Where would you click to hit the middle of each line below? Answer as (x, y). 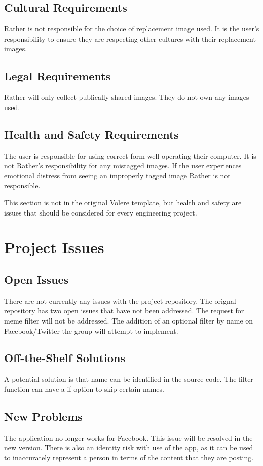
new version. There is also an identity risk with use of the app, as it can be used (129, 447)
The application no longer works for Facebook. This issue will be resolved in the (128, 437)
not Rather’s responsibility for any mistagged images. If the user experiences (123, 166)
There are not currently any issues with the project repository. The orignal (120, 300)
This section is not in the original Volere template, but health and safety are (123, 202)
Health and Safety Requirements (91, 134)
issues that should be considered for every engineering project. (101, 212)
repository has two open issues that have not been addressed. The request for (124, 311)
